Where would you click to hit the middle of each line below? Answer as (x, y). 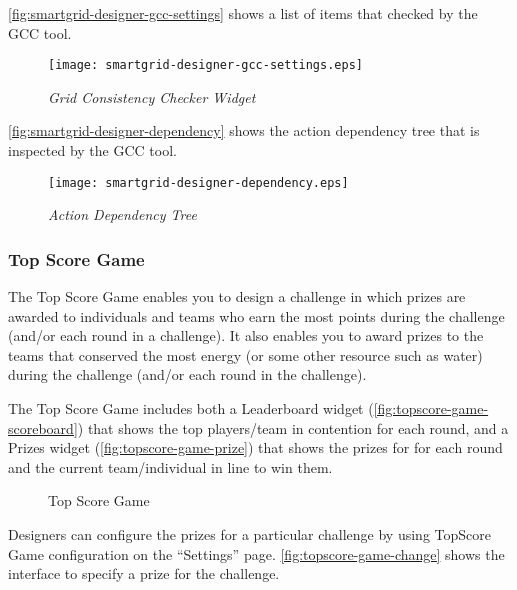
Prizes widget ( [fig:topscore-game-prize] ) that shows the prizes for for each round (255, 447)
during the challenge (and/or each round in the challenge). (187, 374)
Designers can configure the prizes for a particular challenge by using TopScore (249, 534)
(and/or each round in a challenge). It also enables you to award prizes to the (246, 335)
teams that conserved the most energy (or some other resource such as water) (245, 354)
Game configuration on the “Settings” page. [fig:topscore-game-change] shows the (256, 553)
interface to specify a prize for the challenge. (144, 573)
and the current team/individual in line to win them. (170, 466)
